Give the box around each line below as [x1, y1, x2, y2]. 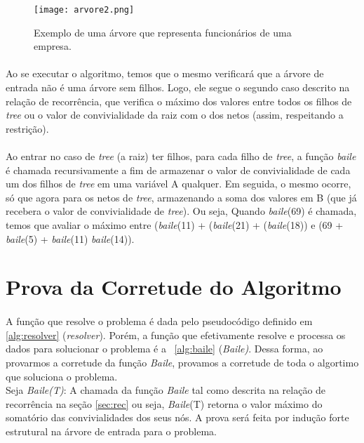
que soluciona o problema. [6, 369, 118, 383]
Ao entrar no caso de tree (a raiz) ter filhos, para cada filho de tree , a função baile [6, 149, 356, 163]
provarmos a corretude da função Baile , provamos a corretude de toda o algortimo [6, 355, 359, 369]
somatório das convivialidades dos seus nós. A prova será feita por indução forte [6, 410, 349, 425]
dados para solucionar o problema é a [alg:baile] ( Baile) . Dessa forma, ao [6, 341, 323, 356]
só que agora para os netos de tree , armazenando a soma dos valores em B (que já [6, 190, 357, 204]
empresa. [34, 39, 72, 53]
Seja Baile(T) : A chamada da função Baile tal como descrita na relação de [6, 383, 326, 397]
